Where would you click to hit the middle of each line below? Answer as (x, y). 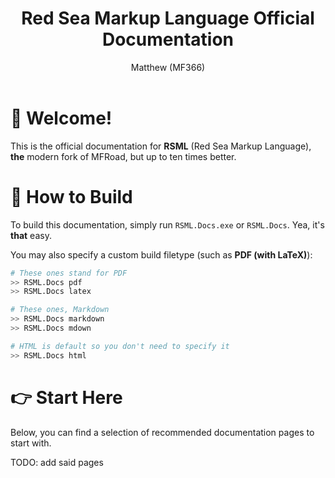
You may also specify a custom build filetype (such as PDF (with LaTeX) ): (161, 254)
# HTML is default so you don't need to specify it (120, 346)
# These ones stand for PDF (69, 273)
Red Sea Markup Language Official (168, 18)
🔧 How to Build (71, 196)
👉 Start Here (66, 397)
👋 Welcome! (61, 118)
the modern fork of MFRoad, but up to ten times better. (123, 156)
